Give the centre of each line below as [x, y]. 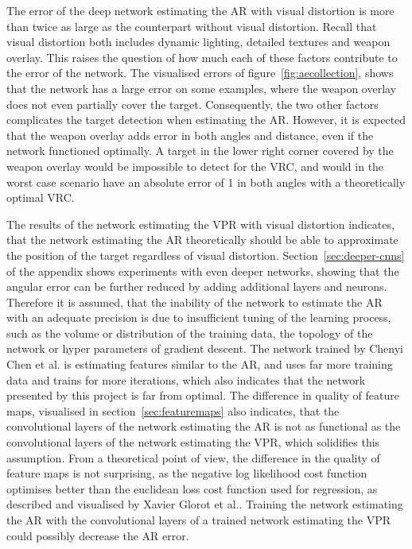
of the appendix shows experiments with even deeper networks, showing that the [203, 271]
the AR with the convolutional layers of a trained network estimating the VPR [199, 520]
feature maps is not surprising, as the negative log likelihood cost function [187, 473]
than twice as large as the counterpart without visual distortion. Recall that [192, 26]
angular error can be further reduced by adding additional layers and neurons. [197, 286]
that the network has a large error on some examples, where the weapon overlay [202, 88]
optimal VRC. [41, 197]
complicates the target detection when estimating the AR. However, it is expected [206, 120]
